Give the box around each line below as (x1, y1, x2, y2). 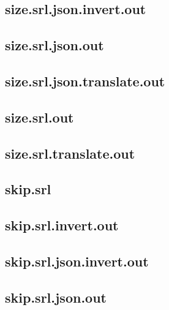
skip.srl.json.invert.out (5, 251, 149, 270)
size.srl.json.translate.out (5, 71, 165, 90)
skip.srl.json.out (5, 287, 107, 306)
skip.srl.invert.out (5, 216, 119, 235)
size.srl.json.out (5, 36, 104, 55)
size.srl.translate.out (5, 143, 135, 162)
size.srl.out (5, 107, 74, 126)
